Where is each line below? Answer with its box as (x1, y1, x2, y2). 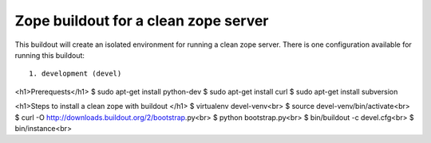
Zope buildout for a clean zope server (14, 12, 269, 29)
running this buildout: (14, 50, 85, 60)
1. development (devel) (29, 69, 122, 79)
